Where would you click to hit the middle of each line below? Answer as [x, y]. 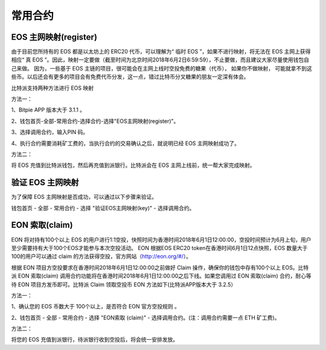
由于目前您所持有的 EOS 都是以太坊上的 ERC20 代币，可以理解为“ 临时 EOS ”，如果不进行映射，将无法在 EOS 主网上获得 [161, 52]
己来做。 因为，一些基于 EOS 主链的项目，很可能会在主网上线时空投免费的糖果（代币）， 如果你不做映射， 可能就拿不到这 [161, 68]
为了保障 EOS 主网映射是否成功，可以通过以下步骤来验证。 [84, 197]
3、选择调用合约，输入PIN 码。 [50, 132]
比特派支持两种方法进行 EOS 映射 [52, 88]
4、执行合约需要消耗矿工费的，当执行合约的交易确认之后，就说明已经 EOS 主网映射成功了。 [126, 143]
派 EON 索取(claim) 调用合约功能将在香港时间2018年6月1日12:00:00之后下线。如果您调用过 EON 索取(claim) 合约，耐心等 [161, 276]
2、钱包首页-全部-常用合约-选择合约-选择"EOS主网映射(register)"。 [95, 121]
